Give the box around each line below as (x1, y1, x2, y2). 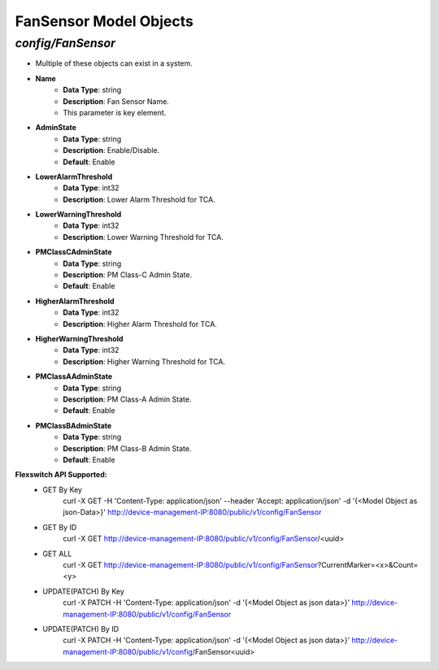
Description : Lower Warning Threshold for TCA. (63, 232, 224, 241)
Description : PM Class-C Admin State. (63, 270, 193, 280)
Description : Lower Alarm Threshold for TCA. (63, 194, 215, 204)
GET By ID (42, 522, 77, 532)
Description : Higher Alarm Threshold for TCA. (63, 319, 217, 328)
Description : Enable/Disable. (63, 146, 160, 155)
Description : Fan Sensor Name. (63, 96, 170, 106)
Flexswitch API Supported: (15, 470, 107, 480)
